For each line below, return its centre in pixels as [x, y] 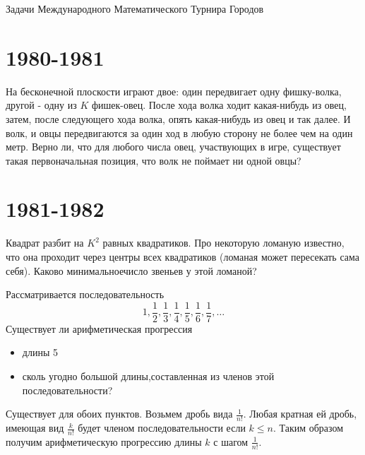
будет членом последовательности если [162, 428]
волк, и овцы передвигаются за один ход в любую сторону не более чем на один [179, 132]
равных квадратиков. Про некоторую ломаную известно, [223, 243]
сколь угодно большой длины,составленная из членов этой [148, 376]
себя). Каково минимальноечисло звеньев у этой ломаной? [131, 270]
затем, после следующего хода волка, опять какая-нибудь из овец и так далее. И [178, 118]
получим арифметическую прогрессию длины [104, 441]
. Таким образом [308, 428]
